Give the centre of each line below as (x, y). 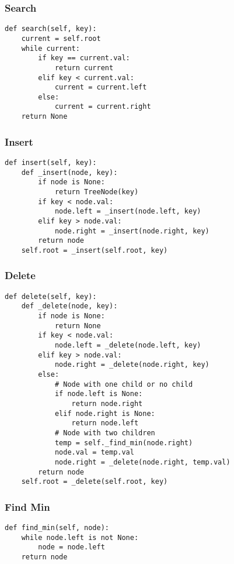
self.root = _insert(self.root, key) (95, 250)
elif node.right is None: (105, 413)
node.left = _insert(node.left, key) (128, 211)
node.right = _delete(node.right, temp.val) (142, 462)
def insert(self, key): (51, 163)
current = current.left (101, 87)
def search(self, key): (51, 29)
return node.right (107, 404)
